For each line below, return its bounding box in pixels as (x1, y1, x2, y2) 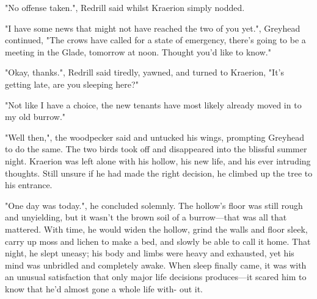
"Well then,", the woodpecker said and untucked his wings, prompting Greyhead (5, 130, 305, 143)
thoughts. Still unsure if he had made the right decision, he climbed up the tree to (5, 166, 313, 179)
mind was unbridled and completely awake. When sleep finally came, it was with (5, 258, 307, 271)
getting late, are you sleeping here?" (5, 77, 139, 90)
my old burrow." (5, 110, 66, 123)
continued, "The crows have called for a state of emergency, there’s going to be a (5, 33, 306, 46)
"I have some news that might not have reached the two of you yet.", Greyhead (5, 21, 301, 34)
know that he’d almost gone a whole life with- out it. (5, 282, 203, 295)
